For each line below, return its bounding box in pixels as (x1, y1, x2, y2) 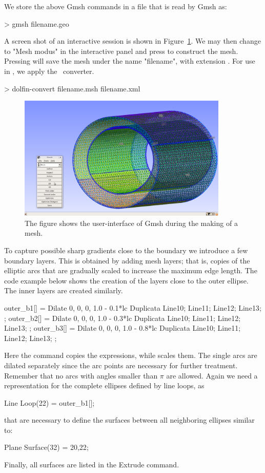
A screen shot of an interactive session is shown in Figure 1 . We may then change (4, 35, 261, 46)
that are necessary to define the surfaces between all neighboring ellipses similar (4, 414, 255, 425)
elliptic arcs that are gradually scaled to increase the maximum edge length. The (4, 265, 257, 276)
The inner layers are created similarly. (4, 285, 123, 296)
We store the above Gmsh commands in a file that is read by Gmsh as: (4, 1, 227, 11)
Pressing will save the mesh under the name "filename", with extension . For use (4, 55, 255, 66)
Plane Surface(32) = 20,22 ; (4, 442, 89, 452)
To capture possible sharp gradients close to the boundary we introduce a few (4, 244, 248, 255)
